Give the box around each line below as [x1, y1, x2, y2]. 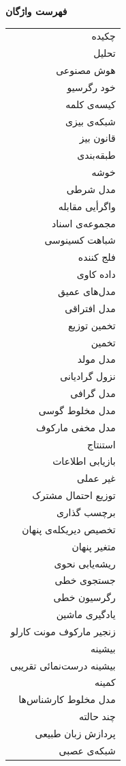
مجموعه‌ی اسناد [52, 216, 116, 230]
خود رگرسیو [67, 79, 116, 94]
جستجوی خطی [54, 573, 116, 587]
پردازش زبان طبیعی [35, 726, 116, 740]
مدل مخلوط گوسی [38, 403, 116, 417]
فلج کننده [78, 250, 116, 264]
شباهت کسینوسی [44, 233, 116, 247]
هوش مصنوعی [56, 63, 116, 77]
